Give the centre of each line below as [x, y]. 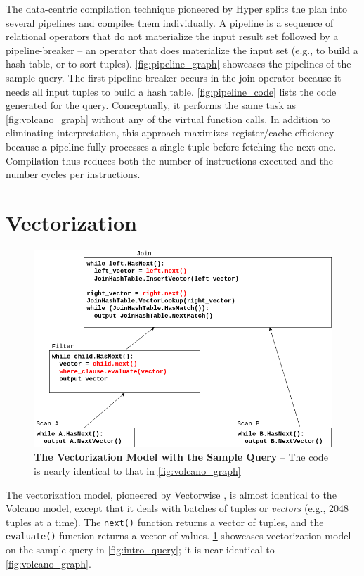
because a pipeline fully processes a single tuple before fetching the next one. [171, 146]
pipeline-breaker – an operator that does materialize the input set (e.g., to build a [182, 50]
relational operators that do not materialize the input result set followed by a [172, 36]
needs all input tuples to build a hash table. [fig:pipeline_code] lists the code [171, 91]
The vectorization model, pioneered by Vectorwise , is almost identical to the [171, 494]
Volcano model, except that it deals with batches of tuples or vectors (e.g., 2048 [177, 508]
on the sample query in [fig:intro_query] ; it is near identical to [140, 550]
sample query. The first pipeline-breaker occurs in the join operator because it [174, 77]
